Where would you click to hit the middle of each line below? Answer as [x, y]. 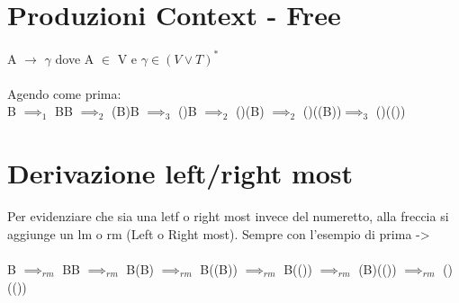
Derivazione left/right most [180, 173]
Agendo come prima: [64, 93]
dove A [75, 58]
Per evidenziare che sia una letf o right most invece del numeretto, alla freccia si [228, 216]
